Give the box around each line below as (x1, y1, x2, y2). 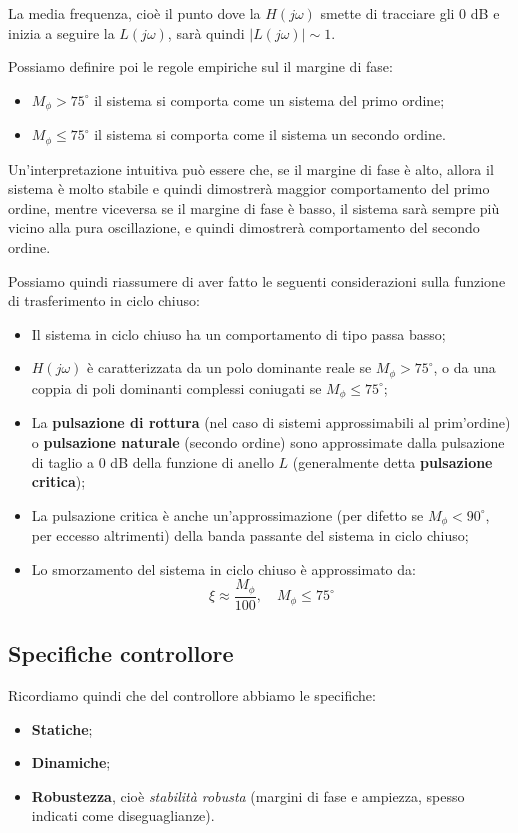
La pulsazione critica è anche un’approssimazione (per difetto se (31, 504, 424, 525)
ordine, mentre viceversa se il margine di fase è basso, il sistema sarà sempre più (8, 197, 500, 218)
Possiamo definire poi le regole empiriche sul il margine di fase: (8, 56, 393, 77)
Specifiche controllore (8, 638, 234, 669)
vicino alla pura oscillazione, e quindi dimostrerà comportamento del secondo (8, 217, 480, 238)
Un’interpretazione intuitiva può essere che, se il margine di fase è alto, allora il (8, 158, 494, 179)
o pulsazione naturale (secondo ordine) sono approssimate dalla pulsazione (31, 431, 505, 452)
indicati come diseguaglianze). (31, 805, 215, 826)
